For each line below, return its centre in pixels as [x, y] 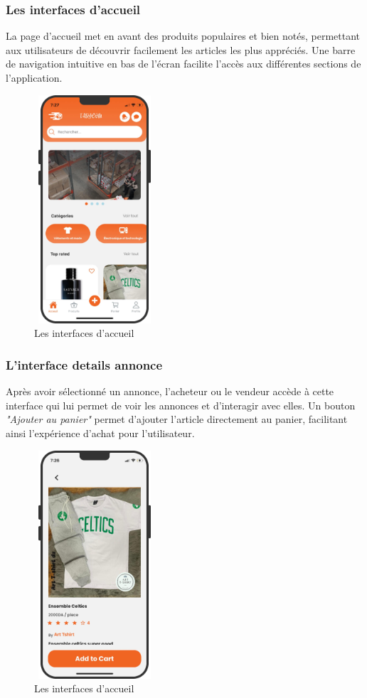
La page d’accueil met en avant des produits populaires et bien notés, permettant [183, 36]
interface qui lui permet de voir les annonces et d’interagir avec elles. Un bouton [181, 405]
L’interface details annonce [84, 364]
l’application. [34, 77]
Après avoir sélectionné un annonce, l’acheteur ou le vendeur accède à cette [170, 391]
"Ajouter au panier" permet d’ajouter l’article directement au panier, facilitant [177, 419]
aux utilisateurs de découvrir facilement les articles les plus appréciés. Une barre [181, 49]
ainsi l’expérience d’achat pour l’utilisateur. [100, 433]
